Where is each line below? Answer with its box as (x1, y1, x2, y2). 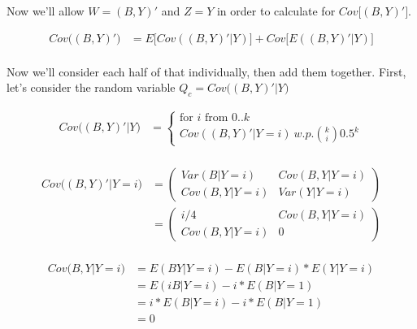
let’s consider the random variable (7, 79, 176, 96)
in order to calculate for (216, 2, 336, 19)
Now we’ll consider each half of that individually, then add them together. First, (7, 63, 406, 80)
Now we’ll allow (7, 2, 85, 19)
